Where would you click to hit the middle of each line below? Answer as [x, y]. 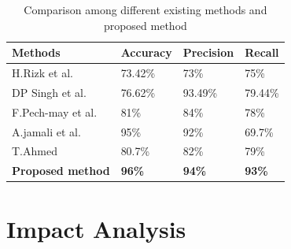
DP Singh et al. [49, 92]
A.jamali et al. [46, 131]
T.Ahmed [35, 151]
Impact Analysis [96, 228]
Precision [208, 52]
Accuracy [146, 52]
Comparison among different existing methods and [145, 9]
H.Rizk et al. [42, 73]
